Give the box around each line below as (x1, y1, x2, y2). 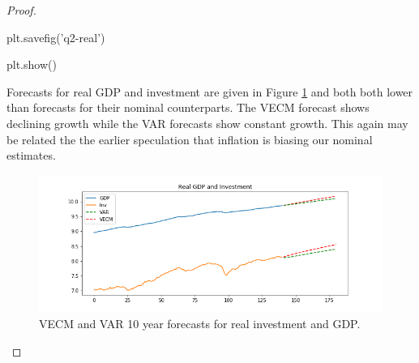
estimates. (6, 147, 56, 164)
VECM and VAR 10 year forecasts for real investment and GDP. (39, 314, 361, 331)
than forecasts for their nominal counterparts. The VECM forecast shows (6, 99, 370, 116)
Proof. (6, 2, 36, 18)
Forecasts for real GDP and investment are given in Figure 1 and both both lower (6, 83, 413, 100)
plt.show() (6, 56, 57, 73)
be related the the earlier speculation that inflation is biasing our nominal (6, 130, 373, 147)
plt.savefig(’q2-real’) (6, 28, 105, 45)
